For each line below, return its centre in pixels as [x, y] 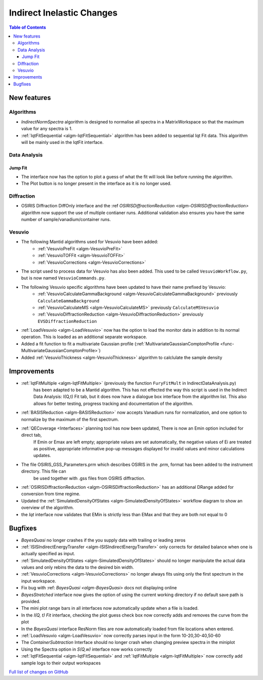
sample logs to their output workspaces [61, 663]
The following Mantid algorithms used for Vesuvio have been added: [90, 242]
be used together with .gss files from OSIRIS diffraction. [89, 478]
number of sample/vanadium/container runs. [66, 220]
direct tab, [31, 435]
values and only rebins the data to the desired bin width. [77, 567]
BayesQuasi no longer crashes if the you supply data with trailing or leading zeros [103, 540]
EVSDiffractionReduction [67, 321]
